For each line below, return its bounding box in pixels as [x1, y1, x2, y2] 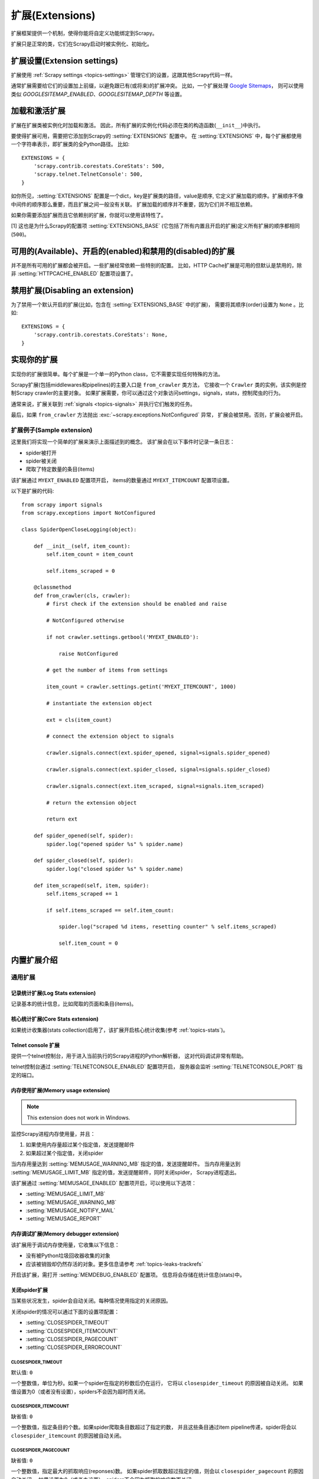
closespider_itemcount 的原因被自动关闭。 [11, 1432, 125, 1439]
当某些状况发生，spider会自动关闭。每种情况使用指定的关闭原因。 [11, 1297, 171, 1304]
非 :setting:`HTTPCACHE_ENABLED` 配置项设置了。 [11, 270, 136, 277]
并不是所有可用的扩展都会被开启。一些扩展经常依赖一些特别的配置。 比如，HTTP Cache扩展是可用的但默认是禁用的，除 [11, 261, 302, 269]
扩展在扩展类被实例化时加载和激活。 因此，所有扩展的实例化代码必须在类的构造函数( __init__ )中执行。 [11, 121, 264, 128]
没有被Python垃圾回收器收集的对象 [25, 1252, 110, 1260]
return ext [46, 816, 78, 822]
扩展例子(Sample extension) [11, 426, 93, 434]
